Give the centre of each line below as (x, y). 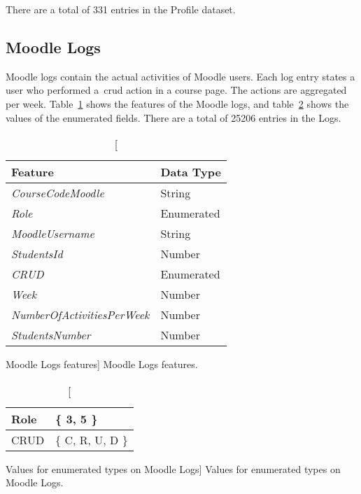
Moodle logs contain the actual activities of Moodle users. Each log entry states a (180, 76)
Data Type (191, 172)
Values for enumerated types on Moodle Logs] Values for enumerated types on (173, 468)
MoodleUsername (53, 234)
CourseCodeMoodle (58, 193)
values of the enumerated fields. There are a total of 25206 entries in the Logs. (174, 117)
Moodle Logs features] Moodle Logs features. (102, 364)
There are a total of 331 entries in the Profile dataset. (121, 9)
